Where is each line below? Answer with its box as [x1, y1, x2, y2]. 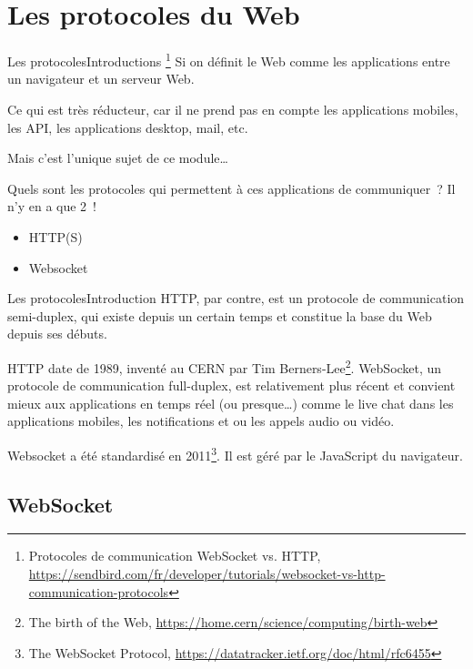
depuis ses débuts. [7, 324, 107, 343]
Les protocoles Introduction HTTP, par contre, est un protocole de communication [7, 289, 465, 308]
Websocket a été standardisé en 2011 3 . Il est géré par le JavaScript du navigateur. [7, 442, 463, 464]
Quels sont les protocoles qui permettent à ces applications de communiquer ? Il [7, 178, 456, 198]
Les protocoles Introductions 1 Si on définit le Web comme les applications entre [7, 49, 450, 70]
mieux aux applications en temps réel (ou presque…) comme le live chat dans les [7, 393, 454, 412]
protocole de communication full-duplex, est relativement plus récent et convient [7, 376, 456, 395]
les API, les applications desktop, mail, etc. [7, 117, 248, 137]
